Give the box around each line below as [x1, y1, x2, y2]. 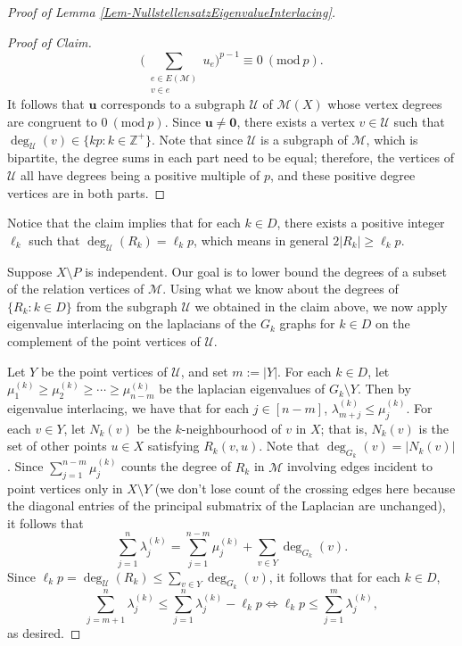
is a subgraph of [260, 129, 348, 148]
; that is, [320, 418, 367, 437]
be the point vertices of [40, 361, 168, 380]
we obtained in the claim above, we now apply [194, 296, 448, 315]
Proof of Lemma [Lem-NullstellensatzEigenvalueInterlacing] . [7, 3, 336, 21]
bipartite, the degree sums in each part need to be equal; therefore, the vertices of [7, 148, 454, 167]
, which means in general [194, 230, 329, 249]
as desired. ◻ [7, 623, 81, 642]
